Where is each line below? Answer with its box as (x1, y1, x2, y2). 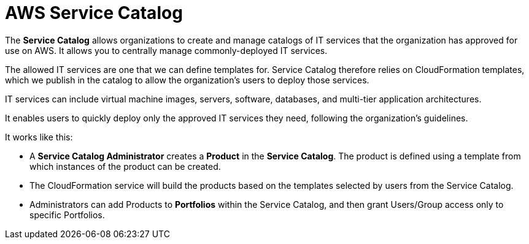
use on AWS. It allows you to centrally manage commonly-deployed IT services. (5, 45, 328, 56)
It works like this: (5, 131, 73, 142)
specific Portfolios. (29, 209, 105, 220)
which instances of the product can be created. (29, 161, 221, 172)
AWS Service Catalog (5, 2, 183, 23)
